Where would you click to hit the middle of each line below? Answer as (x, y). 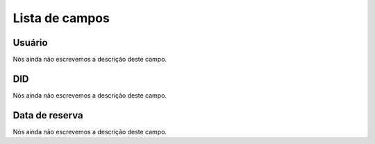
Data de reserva (48, 115)
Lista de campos (61, 18)
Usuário (30, 43)
